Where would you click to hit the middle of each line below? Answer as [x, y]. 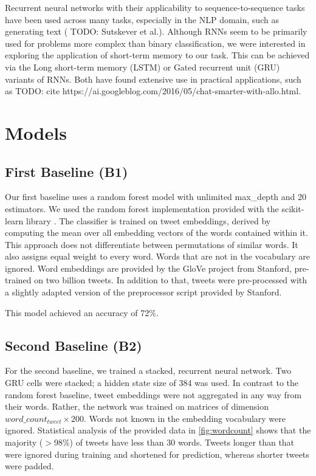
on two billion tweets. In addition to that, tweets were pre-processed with [171, 280]
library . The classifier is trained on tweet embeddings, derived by [149, 220]
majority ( [24, 442]
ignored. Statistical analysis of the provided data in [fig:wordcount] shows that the [158, 430]
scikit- [293, 208]
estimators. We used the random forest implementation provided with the [142, 208]
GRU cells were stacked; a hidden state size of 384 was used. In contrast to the [152, 383]
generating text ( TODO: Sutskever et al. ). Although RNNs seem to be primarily [156, 31]
